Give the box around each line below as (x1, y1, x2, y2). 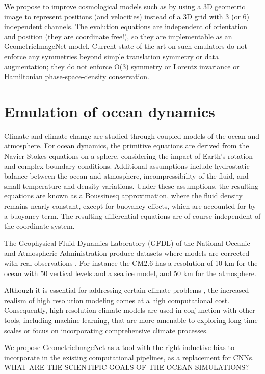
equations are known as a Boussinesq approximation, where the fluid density (4, 190, 243, 201)
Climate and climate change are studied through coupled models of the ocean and (4, 130, 260, 141)
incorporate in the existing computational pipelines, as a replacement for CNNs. (4, 352, 254, 362)
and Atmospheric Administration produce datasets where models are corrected (4, 247, 250, 258)
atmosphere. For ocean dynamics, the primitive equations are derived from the (4, 140, 249, 151)
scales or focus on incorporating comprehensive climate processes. (4, 325, 208, 335)
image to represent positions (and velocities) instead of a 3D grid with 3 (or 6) (4, 11, 249, 21)
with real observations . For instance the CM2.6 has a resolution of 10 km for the (4, 258, 258, 268)
